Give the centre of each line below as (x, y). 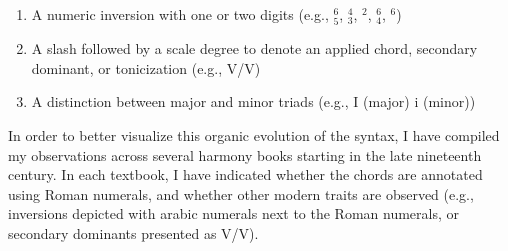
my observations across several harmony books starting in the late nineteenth (245, 154)
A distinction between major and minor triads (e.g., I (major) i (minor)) (253, 101)
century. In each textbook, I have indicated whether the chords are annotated (245, 174)
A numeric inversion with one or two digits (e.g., (180, 14)
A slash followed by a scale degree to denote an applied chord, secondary (254, 48)
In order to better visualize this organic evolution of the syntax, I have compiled (254, 134)
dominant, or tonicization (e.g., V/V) (146, 67)
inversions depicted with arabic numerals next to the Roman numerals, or (234, 213)
